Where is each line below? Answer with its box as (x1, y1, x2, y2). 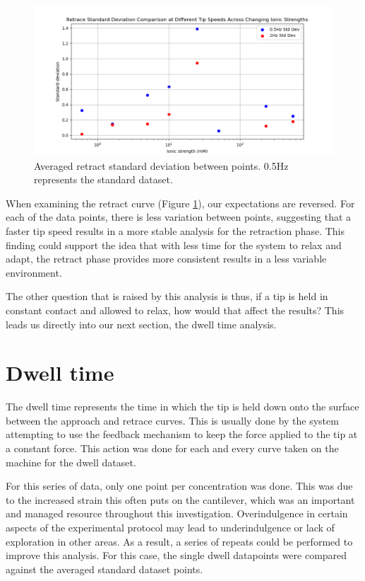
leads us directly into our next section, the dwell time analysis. (6, 316, 277, 331)
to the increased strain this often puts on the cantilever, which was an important (6, 492, 355, 507)
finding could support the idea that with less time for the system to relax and (6, 237, 342, 252)
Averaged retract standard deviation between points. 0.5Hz (34, 158, 289, 173)
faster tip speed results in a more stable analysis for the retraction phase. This (6, 223, 345, 238)
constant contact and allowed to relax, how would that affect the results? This (6, 302, 345, 317)
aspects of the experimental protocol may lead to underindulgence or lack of (6, 520, 335, 534)
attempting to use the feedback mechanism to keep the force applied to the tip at (6, 427, 358, 442)
